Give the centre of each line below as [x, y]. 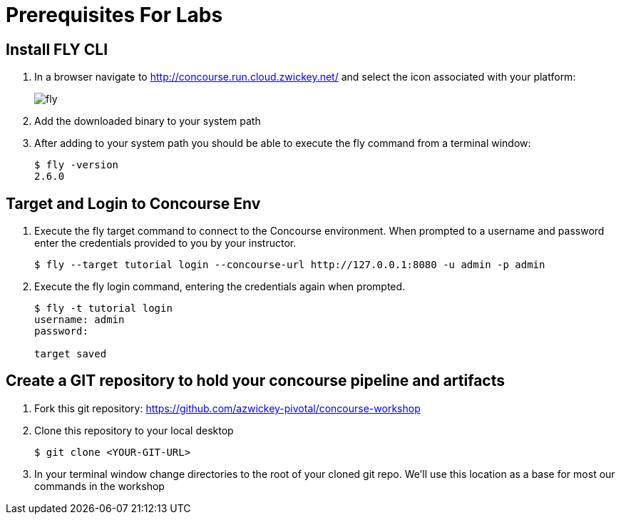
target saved [71, 354]
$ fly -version [77, 165]
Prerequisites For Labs [114, 15]
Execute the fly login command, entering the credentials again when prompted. [220, 287]
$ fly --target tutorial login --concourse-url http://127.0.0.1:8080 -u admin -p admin [290, 265]
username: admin [79, 320]
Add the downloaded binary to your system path [148, 121]
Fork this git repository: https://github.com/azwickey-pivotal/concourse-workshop [227, 408]
